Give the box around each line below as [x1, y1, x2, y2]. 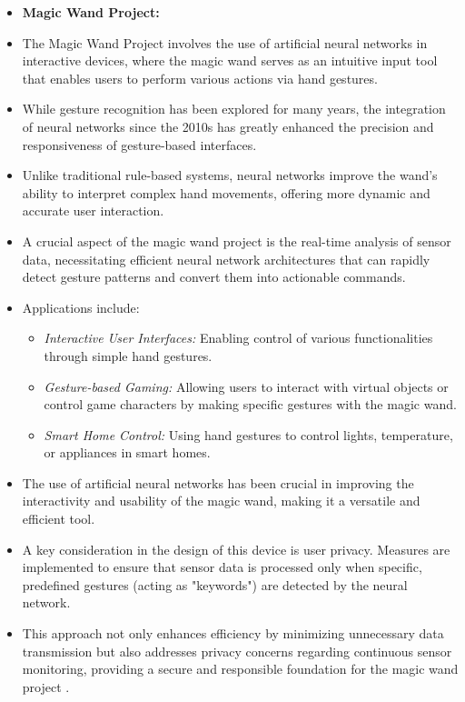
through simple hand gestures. [44, 346, 213, 365]
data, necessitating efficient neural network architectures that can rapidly [22, 249, 430, 268]
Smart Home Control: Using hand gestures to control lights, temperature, [44, 425, 453, 444]
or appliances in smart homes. [44, 443, 211, 462]
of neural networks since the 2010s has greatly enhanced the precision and [22, 116, 434, 135]
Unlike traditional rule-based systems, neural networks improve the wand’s [22, 165, 438, 185]
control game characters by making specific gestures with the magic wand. [44, 395, 457, 414]
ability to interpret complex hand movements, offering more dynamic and [22, 183, 430, 202]
